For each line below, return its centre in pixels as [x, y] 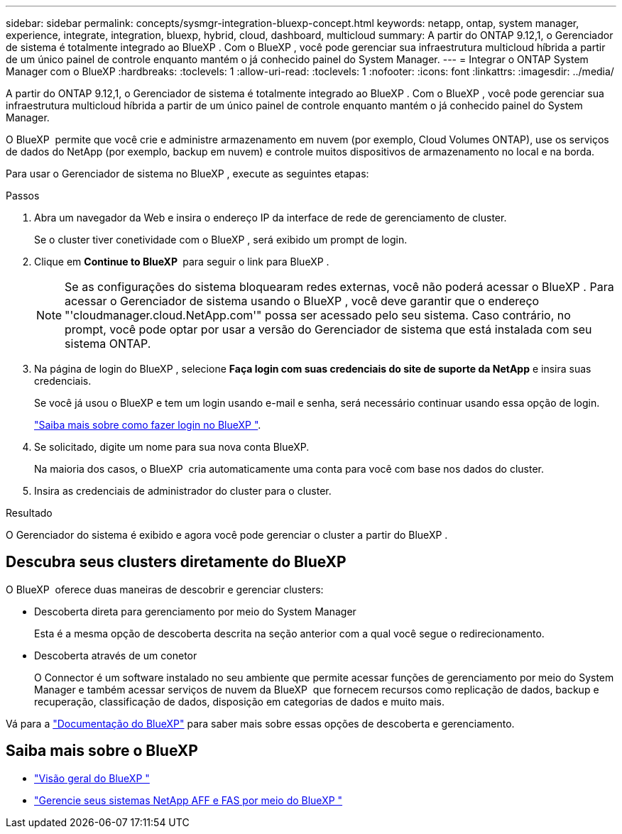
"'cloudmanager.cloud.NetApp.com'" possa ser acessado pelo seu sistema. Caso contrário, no [318, 315]
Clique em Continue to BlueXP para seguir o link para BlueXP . [182, 262]
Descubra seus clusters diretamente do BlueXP [176, 562]
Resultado [29, 513]
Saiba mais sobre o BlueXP [102, 751]
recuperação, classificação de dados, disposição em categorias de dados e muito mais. [239, 701]
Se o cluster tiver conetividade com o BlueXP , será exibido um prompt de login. [221, 240]
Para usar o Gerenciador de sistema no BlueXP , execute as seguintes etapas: [187, 174]
